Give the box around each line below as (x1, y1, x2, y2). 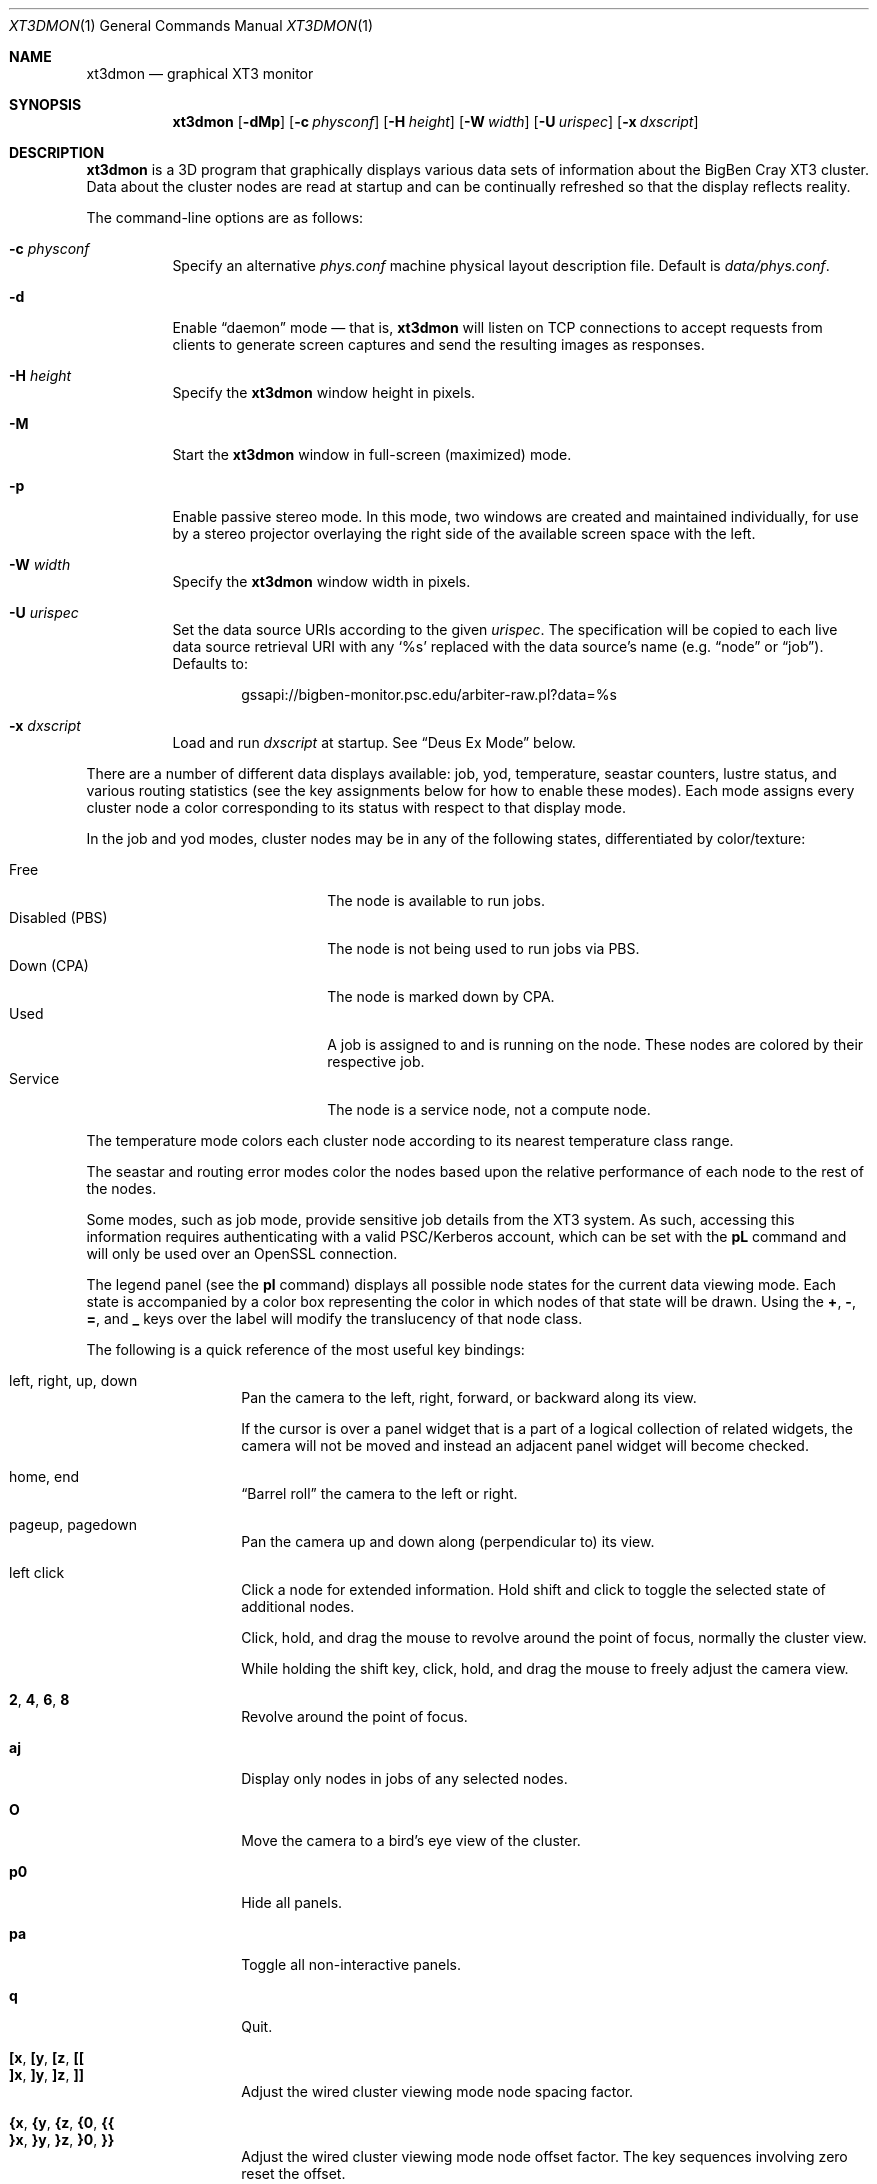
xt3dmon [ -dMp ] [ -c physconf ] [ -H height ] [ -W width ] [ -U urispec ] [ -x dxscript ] (172, 113, 699, 130)
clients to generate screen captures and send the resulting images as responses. (172, 336, 705, 353)
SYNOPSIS (9, 96, 82, 113)
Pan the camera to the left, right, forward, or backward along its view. (241, 1389, 697, 1406)
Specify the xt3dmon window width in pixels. (172, 573, 471, 590)
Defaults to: (172, 655, 248, 672)
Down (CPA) (9, 957, 89, 974)
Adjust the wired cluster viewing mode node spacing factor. (241, 2083, 634, 2100)
